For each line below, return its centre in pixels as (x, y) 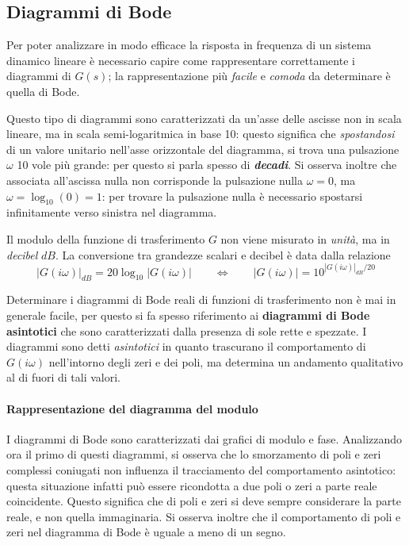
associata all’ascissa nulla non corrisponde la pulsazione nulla (155, 180)
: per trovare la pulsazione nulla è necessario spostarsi (232, 196)
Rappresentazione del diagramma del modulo (132, 408)
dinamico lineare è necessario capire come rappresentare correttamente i (181, 60)
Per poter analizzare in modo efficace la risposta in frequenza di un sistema (189, 45)
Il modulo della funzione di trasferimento (106, 238)
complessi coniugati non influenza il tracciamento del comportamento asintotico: (201, 469)
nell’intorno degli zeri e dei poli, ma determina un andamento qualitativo (226, 361)
